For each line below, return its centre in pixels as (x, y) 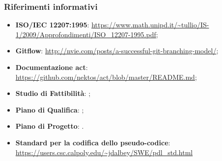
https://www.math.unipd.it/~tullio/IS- (150, 25)
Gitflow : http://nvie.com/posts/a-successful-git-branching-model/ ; (117, 51)
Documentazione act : (52, 67)
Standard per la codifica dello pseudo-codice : (93, 142)
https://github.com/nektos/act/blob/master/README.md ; (106, 77)
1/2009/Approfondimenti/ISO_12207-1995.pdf (86, 34)
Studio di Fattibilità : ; (53, 93)
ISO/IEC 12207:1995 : (52, 25)
